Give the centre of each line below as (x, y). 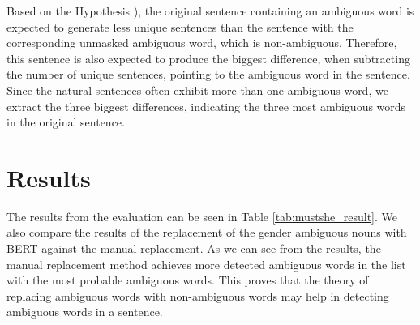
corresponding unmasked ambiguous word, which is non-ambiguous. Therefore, (202, 43)
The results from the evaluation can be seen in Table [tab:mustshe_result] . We (202, 216)
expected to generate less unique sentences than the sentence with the (180, 26)
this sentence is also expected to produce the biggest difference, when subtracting (208, 58)
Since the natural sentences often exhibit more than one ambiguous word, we (197, 90)
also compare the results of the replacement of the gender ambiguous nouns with (207, 232)
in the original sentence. (66, 122)
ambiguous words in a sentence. (85, 312)
